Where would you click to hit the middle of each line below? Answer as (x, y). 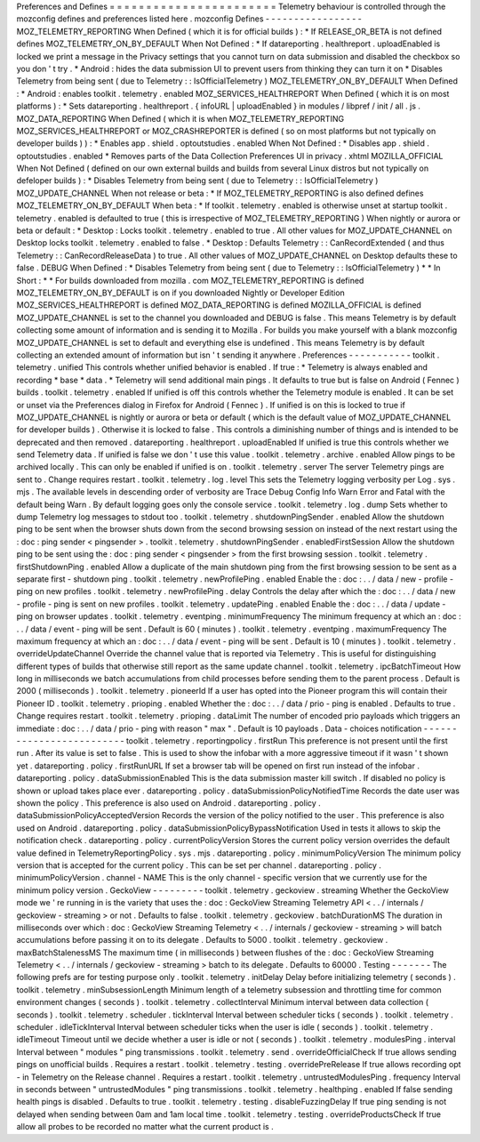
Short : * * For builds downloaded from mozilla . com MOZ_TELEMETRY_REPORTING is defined (190, 280)
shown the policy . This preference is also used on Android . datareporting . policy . (169, 803)
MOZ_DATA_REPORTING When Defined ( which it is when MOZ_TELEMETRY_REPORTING (180, 118)
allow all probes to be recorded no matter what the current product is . (145, 1127)
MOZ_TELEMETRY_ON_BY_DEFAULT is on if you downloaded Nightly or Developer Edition (181, 293)
